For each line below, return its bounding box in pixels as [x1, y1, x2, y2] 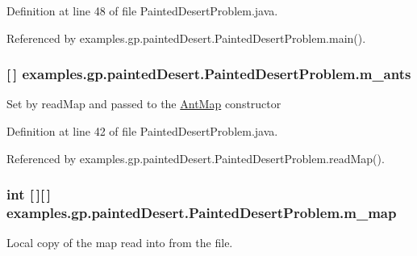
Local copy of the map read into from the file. [6, 234, 233, 251]
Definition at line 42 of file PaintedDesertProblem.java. [6, 123, 278, 139]
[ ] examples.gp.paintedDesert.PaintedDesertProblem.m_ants [6, 64, 411, 84]
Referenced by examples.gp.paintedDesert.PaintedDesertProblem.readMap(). [6, 149, 385, 166]
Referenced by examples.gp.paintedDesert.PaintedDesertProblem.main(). [6, 29, 366, 46]
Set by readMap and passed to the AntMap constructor [6, 95, 281, 112]
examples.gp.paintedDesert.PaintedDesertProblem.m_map [6, 203, 397, 223]
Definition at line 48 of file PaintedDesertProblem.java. [6, 2, 278, 19]
